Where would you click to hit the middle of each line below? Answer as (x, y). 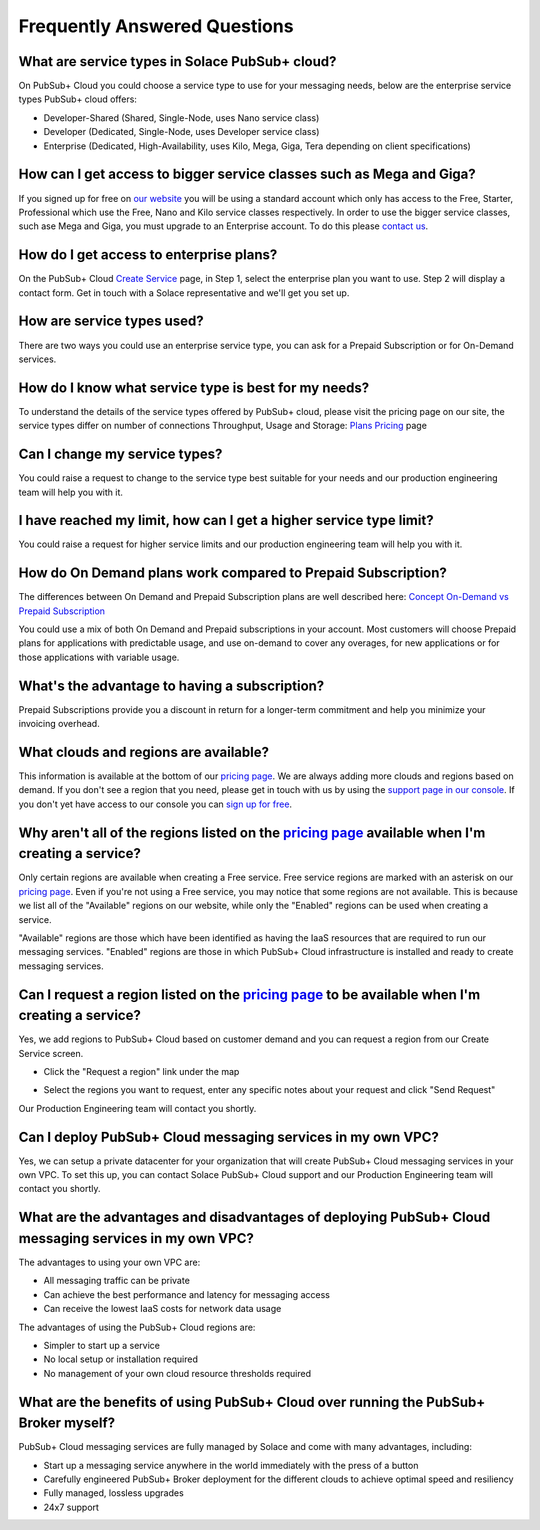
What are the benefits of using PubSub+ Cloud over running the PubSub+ (252, 1401)
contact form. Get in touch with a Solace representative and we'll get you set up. (184, 292)
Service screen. (51, 1053)
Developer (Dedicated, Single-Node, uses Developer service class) (181, 132)
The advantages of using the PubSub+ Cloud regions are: (137, 1327)
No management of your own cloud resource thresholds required (177, 1373)
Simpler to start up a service (101, 1345)
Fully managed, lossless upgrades (113, 1493)
